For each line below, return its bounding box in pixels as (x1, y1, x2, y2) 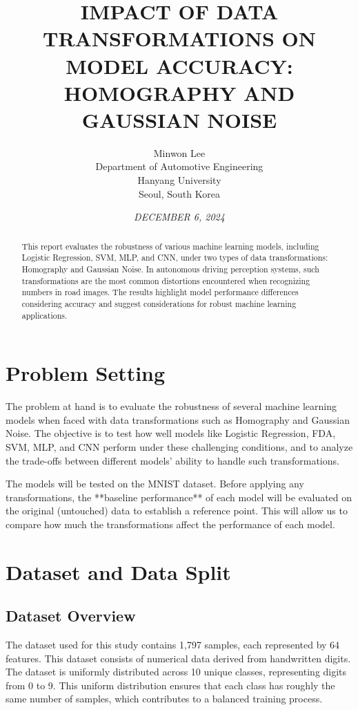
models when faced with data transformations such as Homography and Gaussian (6, 412, 350, 427)
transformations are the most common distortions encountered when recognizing (21, 274, 310, 286)
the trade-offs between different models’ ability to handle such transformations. (6, 453, 339, 467)
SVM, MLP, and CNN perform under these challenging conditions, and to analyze (6, 439, 353, 454)
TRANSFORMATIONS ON (43, 24, 316, 53)
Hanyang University (137, 173, 221, 187)
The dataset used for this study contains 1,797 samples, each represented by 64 (6, 637, 340, 652)
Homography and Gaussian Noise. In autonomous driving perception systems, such (21, 263, 319, 274)
